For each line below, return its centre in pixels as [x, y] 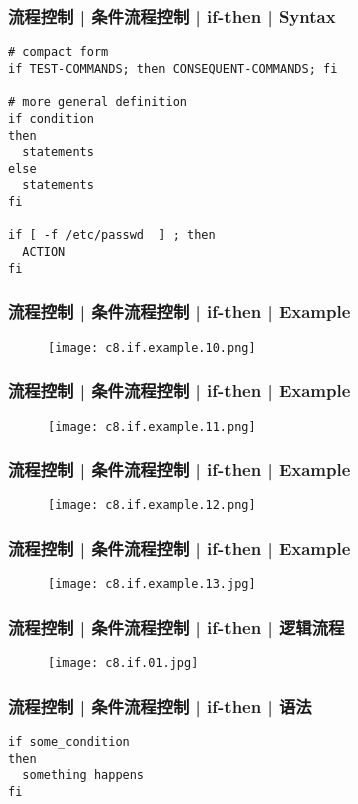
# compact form [58, 52]
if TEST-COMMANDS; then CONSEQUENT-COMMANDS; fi [173, 68]
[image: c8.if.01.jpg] [123, 663]
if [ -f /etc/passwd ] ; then [112, 235]
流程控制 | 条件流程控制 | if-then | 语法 [160, 705]
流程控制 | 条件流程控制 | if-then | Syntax [172, 15]
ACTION [44, 252]
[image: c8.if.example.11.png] [152, 426]
